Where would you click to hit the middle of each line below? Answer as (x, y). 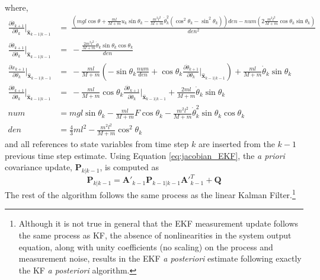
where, (17, 7)
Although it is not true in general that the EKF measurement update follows (159, 223)
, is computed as (129, 167)
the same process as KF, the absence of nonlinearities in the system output (155, 235)
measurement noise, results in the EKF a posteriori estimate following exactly (160, 258)
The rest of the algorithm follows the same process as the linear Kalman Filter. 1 (150, 194)
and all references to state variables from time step (97, 143)
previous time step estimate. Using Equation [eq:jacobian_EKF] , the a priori (145, 155)
